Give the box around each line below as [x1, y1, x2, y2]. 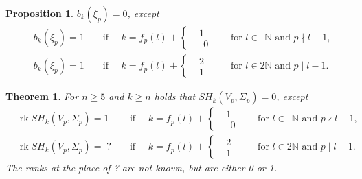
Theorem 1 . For [5, 89, 79, 104]
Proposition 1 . [5, 6, 73, 20]
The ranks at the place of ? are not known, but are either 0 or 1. [5, 160, 278, 175]
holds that [154, 89, 196, 104]
